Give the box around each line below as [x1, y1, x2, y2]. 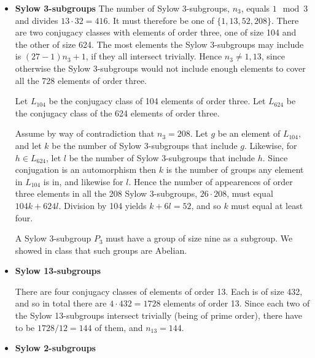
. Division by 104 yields [58, 199, 147, 211]
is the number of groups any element [166, 163, 304, 176]
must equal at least [231, 199, 303, 211]
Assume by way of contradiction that [15, 127, 155, 140]
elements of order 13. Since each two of [163, 297, 310, 310]
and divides [15, 13, 58, 26]
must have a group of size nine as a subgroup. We [106, 232, 293, 245]
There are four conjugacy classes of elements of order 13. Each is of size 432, [15, 284, 303, 297]
